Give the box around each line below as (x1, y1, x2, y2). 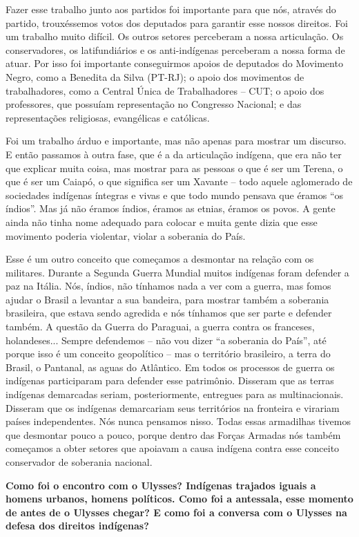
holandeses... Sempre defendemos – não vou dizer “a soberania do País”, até (6, 332, 327, 347)
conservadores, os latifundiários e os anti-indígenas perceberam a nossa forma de (6, 42, 345, 57)
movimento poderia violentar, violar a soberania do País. (6, 228, 246, 243)
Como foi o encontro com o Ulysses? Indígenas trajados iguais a (6, 478, 316, 492)
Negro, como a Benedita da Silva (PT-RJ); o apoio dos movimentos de (6, 69, 304, 84)
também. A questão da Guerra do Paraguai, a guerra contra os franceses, (6, 319, 315, 334)
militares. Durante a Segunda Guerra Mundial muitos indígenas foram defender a (6, 265, 349, 279)
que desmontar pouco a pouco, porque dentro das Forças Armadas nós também (6, 427, 341, 442)
